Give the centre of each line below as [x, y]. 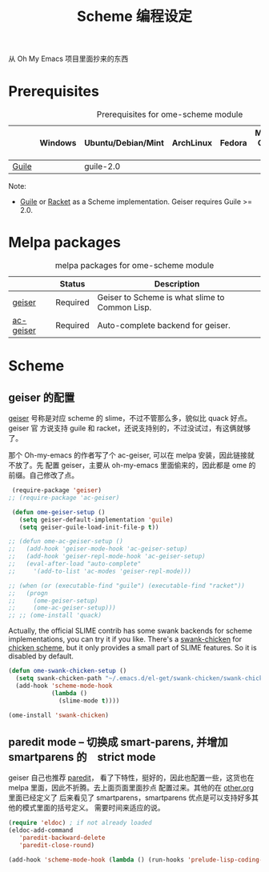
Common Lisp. [124, 307]
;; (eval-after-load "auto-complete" [75, 564]
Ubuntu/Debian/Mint [124, 143]
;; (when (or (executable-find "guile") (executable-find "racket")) [127, 586]
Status [72, 284]
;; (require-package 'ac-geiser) [64, 498]
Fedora [233, 143]
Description [177, 284]
